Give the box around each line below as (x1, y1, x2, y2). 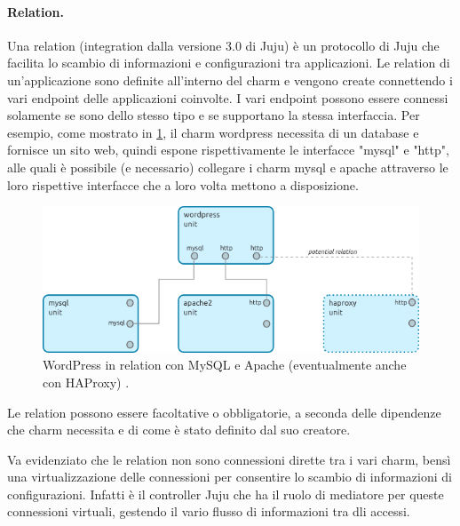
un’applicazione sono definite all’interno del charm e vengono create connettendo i (7, 70, 453, 89)
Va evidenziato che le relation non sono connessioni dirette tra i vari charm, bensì (7, 450, 451, 468)
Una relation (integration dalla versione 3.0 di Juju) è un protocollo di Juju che (7, 36, 440, 54)
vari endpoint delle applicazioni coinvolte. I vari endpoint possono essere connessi (7, 88, 448, 107)
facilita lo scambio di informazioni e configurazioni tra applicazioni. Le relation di (7, 53, 450, 72)
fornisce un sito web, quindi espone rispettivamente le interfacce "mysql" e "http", (7, 140, 449, 159)
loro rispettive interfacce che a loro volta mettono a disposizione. (7, 175, 359, 194)
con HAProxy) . (43, 372, 130, 391)
